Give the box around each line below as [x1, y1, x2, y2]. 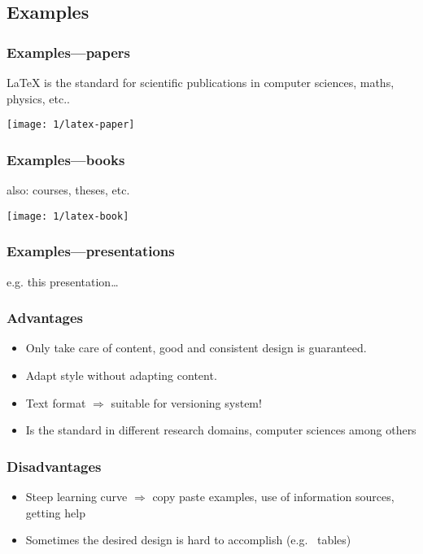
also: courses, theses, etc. [7, 181, 130, 198]
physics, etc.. [7, 89, 70, 107]
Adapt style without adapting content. [25, 366, 217, 383]
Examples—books [7, 149, 125, 169]
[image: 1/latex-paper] [7, 119, 135, 131]
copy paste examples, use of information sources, [152, 487, 395, 504]
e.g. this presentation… [7, 273, 119, 290]
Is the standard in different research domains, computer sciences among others [25, 421, 416, 438]
